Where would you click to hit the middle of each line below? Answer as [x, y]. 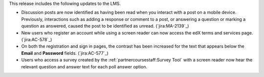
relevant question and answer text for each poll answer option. [84, 67]
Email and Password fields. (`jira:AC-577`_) [65, 53]
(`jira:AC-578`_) [37, 39]
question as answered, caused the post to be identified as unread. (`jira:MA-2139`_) [105, 26]
